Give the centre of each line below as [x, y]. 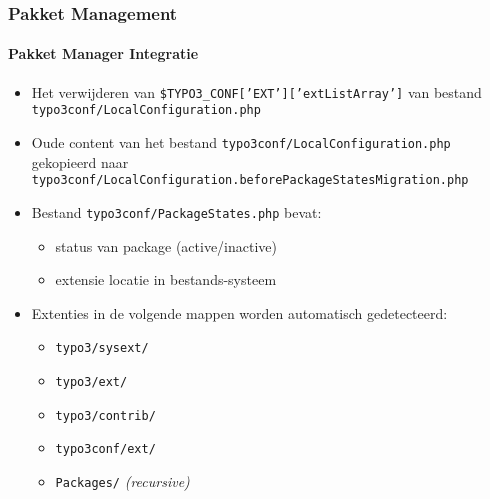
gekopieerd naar [80, 161]
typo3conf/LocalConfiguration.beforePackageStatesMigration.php [250, 180]
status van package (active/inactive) [166, 245]
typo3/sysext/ [102, 348]
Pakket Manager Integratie [103, 53]
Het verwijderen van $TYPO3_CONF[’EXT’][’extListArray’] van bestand [256, 91]
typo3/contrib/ [105, 415]
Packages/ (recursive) [122, 480]
